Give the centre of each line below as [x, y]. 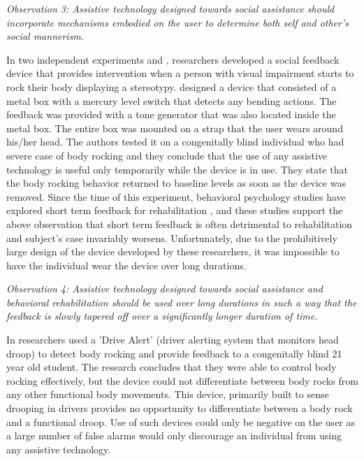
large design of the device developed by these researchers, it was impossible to [173, 251]
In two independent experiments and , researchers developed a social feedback [173, 59]
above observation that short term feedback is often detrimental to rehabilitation [180, 224]
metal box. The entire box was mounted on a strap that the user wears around [175, 128]
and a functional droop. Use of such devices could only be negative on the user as [181, 421]
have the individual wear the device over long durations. [126, 265]
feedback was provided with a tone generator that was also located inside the [171, 114]
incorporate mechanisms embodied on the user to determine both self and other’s [178, 22]
